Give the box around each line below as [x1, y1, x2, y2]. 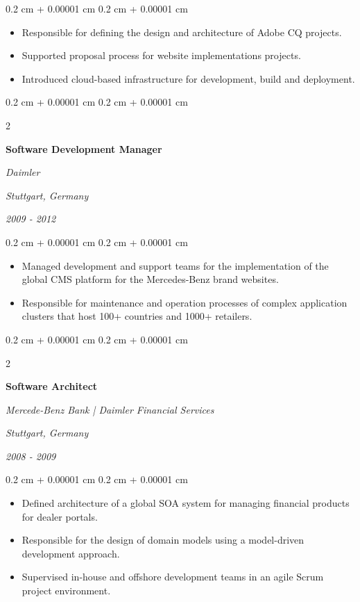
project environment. [22, 583, 111, 598]
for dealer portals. [22, 509, 98, 523]
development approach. [22, 546, 120, 560]
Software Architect [6, 379, 98, 393]
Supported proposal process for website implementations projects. [22, 48, 301, 63]
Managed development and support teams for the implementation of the [22, 258, 329, 272]
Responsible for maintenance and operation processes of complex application [22, 295, 348, 309]
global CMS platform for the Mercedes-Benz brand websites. [22, 272, 279, 286]
